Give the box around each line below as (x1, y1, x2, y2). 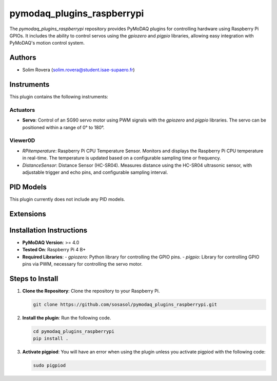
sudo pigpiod (33, 363, 66, 369)
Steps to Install (9, 274, 58, 283)
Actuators (9, 106, 35, 113)
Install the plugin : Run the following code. (22, 314, 111, 320)
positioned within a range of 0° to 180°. (22, 124, 105, 130)
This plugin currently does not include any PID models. (9, 196, 125, 202)
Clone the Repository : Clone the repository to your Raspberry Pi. (22, 288, 160, 294)
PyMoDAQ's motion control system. (9, 40, 85, 46)
